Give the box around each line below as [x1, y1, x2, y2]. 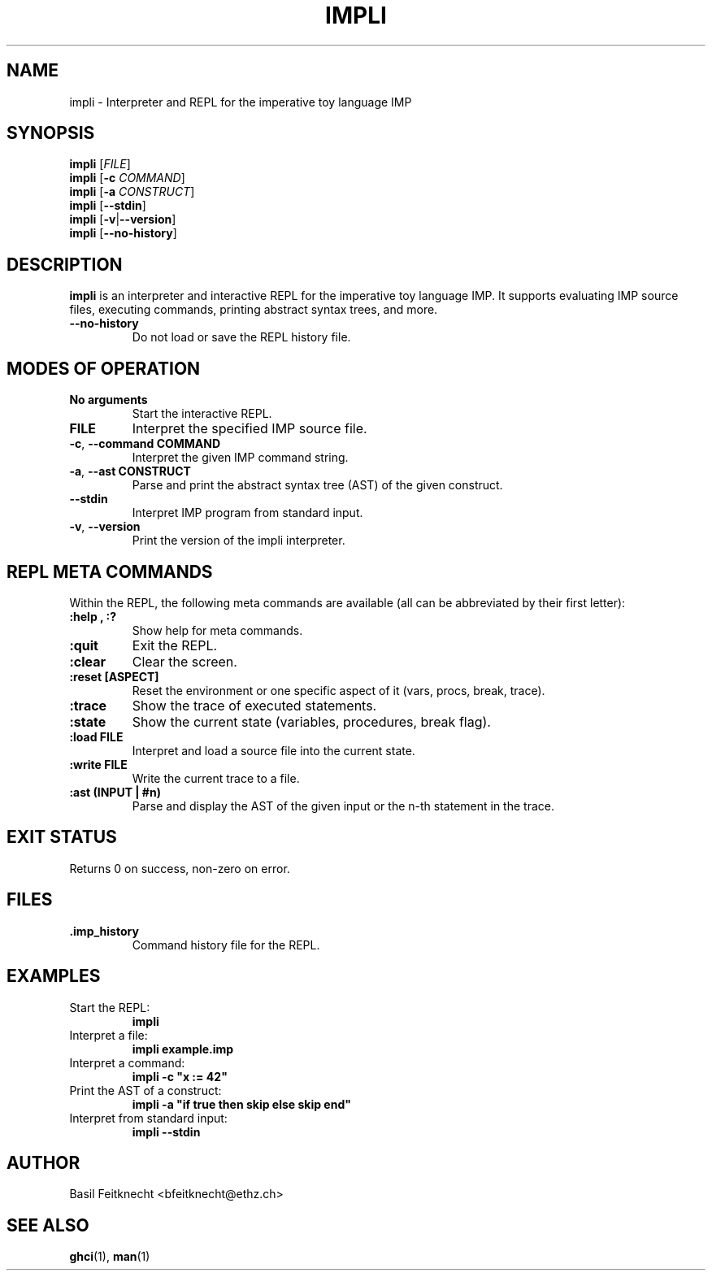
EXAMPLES [7, 966, 101, 987]
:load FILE [69, 729, 124, 744]
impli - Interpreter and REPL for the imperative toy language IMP [69, 94, 412, 109]
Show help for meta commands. [132, 623, 303, 637]
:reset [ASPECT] [69, 669, 159, 684]
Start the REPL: [69, 1000, 150, 1014]
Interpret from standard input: [69, 1110, 228, 1125]
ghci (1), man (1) [69, 1249, 150, 1264]
